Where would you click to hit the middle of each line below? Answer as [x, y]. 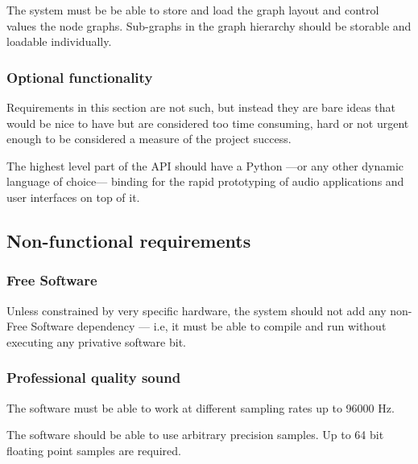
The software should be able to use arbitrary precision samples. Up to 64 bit [195, 435]
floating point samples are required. [94, 450]
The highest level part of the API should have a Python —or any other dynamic [205, 165]
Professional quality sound [94, 378]
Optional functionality [80, 77]
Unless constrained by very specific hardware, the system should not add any [197, 310]
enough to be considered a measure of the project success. [149, 139]
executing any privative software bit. [96, 341]
